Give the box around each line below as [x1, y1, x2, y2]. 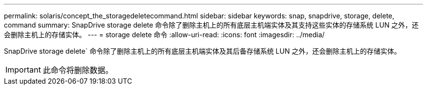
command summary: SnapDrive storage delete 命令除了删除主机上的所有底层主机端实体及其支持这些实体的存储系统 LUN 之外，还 [4, 21, 419, 29]
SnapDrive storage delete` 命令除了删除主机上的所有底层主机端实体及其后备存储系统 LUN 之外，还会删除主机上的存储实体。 [4, 47, 401, 55]
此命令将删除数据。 [42, 65, 113, 75]
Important [5, 65, 41, 74]
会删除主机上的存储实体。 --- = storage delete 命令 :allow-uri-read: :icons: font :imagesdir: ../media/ [4, 30, 325, 39]
